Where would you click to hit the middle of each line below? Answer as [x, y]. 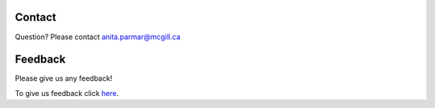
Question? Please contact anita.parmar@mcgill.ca [98, 37]
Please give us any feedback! [64, 78]
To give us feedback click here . [67, 93]
